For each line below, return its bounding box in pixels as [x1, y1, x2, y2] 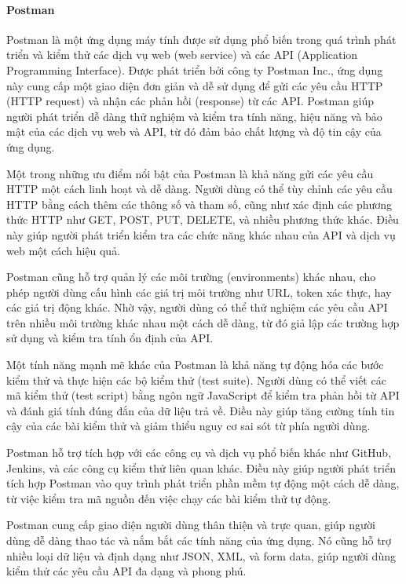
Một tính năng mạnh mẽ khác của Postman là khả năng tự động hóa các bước [6, 356, 384, 373]
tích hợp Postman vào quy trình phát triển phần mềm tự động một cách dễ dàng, [6, 475, 400, 491]
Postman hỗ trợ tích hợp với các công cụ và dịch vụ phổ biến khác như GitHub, [6, 444, 392, 461]
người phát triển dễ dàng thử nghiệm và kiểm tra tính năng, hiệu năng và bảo [6, 108, 382, 124]
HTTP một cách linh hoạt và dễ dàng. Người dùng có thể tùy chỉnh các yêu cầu [6, 181, 393, 197]
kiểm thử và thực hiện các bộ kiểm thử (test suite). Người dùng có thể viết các [6, 371, 386, 388]
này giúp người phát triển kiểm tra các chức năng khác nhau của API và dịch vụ [6, 226, 396, 243]
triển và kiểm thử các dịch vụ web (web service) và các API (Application [6, 46, 358, 63]
